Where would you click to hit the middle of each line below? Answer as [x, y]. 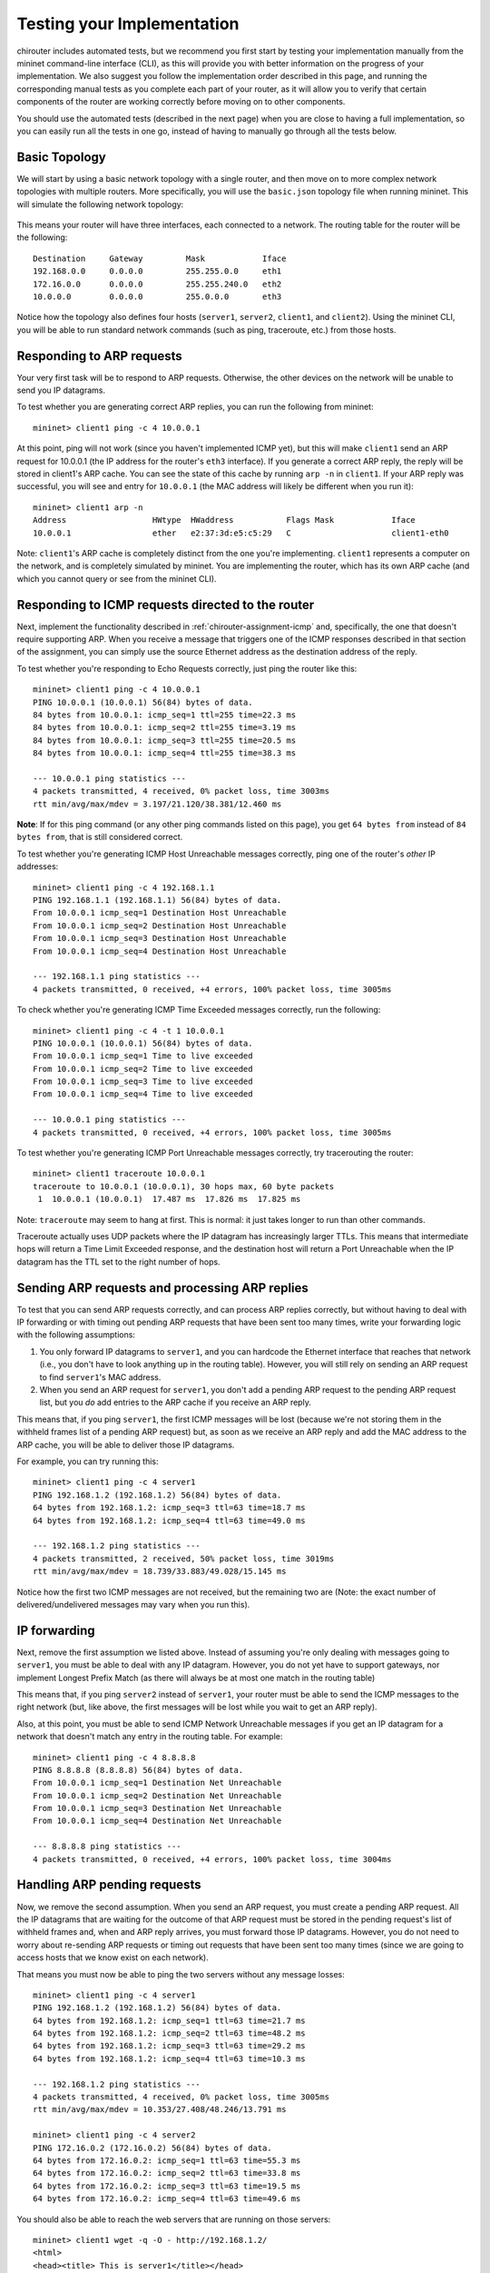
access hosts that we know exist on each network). [113, 1958]
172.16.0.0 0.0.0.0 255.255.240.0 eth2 [157, 284]
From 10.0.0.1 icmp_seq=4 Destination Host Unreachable [160, 951]
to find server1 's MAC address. [100, 1377]
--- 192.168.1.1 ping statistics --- [117, 976]
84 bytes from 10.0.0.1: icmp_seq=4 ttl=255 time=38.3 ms [165, 753]
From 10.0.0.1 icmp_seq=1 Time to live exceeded [143, 1056]
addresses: [38, 866]
